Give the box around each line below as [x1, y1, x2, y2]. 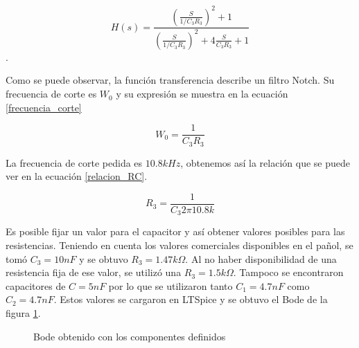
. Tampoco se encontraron [233, 265, 344, 280]
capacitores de [6, 278, 66, 293]
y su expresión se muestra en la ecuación [116, 86, 288, 101]
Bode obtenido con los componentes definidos [33, 329, 226, 343]
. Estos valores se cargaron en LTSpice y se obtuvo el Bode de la [53, 292, 328, 306]
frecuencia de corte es [6, 86, 97, 101]
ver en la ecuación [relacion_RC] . [6, 169, 148, 183]
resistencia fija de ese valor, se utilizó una [6, 265, 182, 280]
